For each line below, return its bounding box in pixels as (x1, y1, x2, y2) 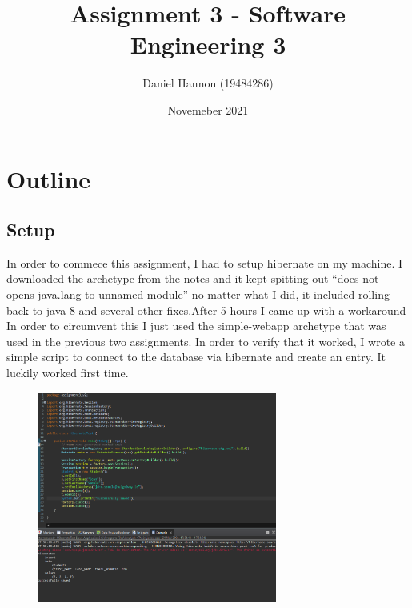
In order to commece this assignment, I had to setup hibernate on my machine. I (6, 254, 403, 271)
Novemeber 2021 (167, 101, 249, 118)
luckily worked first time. (6, 364, 129, 381)
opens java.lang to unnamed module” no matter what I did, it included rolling (6, 286, 390, 303)
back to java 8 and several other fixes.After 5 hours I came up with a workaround (6, 301, 406, 318)
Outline (6, 162, 91, 195)
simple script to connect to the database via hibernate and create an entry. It (6, 348, 386, 365)
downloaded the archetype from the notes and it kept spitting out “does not (6, 270, 379, 287)
